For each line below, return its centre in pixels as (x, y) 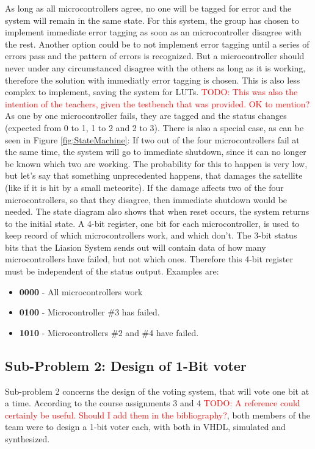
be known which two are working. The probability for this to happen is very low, (156, 163)
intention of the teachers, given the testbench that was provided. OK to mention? (157, 103)
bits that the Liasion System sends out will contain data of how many (136, 247)
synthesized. (27, 439)
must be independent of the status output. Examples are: (112, 271)
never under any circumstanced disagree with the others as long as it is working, (155, 67)
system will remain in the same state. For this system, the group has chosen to (152, 20)
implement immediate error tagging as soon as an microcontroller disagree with (153, 32)
